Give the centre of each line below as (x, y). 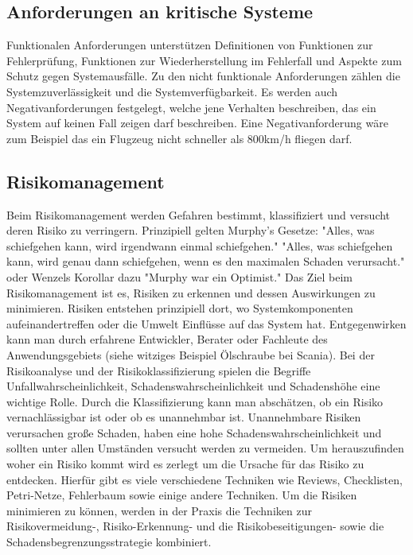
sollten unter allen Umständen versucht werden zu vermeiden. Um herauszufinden (205, 448)
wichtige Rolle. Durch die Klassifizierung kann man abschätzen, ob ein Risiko (195, 401)
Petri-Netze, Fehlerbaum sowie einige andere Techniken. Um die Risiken (182, 495)
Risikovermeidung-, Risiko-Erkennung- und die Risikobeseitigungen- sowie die (195, 526)
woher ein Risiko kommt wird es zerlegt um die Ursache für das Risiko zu (185, 464)
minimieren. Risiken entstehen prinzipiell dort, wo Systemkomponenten (180, 308)
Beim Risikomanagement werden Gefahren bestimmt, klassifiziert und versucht (199, 214)
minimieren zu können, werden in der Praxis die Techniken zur (159, 510)
